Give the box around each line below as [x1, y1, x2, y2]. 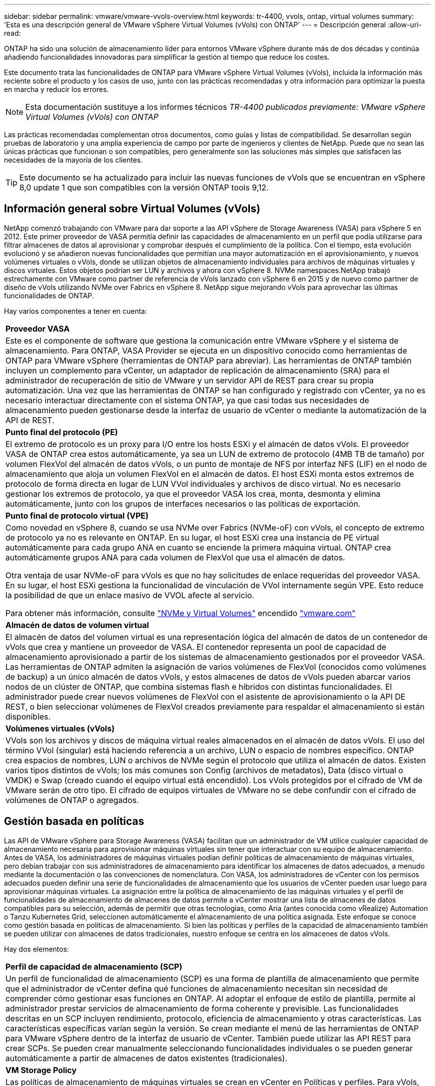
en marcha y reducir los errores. [4, 85, 109, 93]
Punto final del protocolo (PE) [5, 427, 118, 437]
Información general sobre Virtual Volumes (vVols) [4, 202, 261, 215]
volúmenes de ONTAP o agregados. [5, 795, 139, 805]
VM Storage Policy [5, 1065, 77, 1075]
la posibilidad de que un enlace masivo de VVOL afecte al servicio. [5, 590, 254, 600]
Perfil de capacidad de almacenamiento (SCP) [5, 961, 182, 972]
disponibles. [5, 711, 51, 722]
